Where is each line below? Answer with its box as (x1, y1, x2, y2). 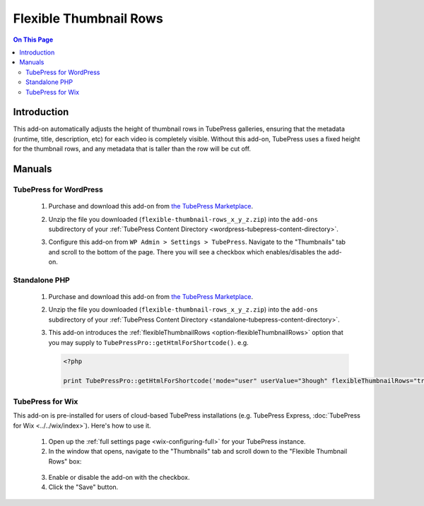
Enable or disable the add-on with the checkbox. (48, 473, 190, 482)
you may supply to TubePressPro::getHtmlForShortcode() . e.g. (48, 338, 249, 346)
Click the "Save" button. (48, 483, 119, 491)
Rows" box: (48, 457, 82, 466)
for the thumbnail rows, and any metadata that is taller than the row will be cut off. (13, 145, 251, 153)
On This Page (13, 35, 54, 44)
